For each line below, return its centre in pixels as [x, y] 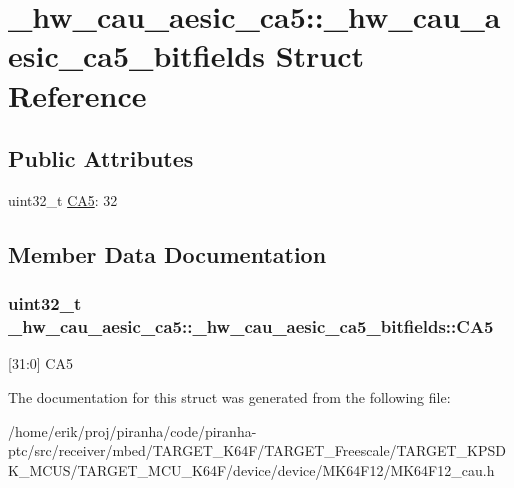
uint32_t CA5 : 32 [63, 199]
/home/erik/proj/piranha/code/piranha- [132, 430]
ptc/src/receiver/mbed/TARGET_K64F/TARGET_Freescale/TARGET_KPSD [257, 450]
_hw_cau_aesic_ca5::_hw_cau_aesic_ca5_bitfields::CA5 [251, 326]
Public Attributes [101, 158]
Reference [77, 94]
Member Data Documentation [167, 253]
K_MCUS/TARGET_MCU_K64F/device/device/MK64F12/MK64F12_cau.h [251, 469]
